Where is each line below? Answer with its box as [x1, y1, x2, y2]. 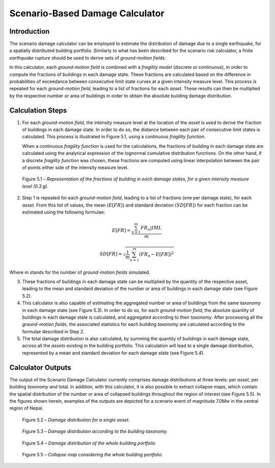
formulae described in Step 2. [22, 328, 85, 334]
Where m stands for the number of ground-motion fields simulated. [9, 269, 150, 275]
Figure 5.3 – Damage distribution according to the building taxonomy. [22, 428, 168, 434]
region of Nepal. [9, 405, 43, 411]
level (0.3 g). [22, 183, 48, 189]
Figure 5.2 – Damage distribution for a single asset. [22, 417, 130, 423]
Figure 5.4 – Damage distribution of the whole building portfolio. [22, 440, 157, 446]
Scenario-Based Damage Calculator [9, 8, 165, 19]
